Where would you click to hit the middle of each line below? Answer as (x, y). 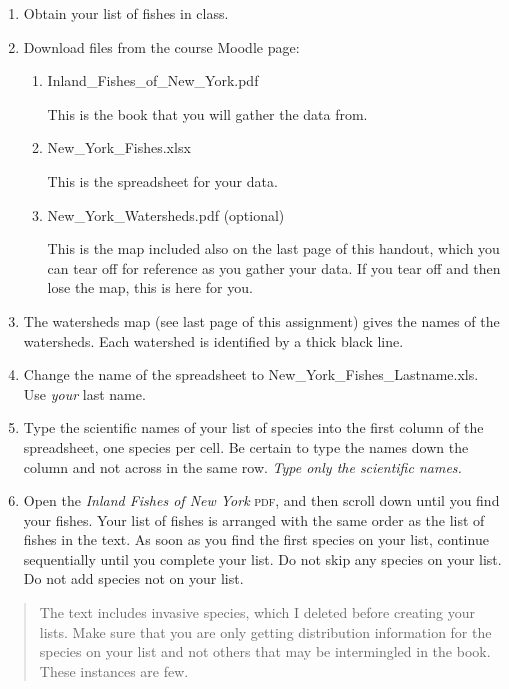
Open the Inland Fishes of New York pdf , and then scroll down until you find (261, 500)
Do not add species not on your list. (133, 578)
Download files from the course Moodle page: (161, 46)
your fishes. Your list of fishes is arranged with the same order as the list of (254, 519)
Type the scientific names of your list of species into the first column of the (253, 427)
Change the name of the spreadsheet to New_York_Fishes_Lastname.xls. (251, 374)
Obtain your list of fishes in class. (126, 13)
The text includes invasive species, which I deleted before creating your (257, 612)
